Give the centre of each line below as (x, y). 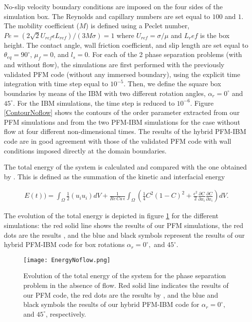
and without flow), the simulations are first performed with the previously (114, 65)
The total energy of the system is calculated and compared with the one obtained (126, 167)
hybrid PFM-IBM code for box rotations (64, 244)
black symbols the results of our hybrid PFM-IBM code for (111, 304)
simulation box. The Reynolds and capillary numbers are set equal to (107, 16)
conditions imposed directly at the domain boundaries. (85, 150)
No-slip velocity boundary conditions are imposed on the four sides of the (113, 6)
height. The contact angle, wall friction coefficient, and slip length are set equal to (126, 45)
